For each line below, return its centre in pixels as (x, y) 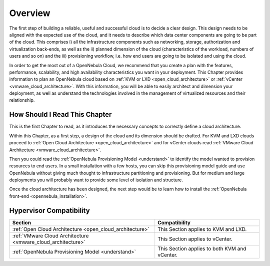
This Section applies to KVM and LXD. (202, 229)
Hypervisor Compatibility (49, 210)
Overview (30, 13)
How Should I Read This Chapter (60, 114)
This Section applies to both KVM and (202, 248)
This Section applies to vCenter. (195, 239)
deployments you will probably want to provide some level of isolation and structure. (96, 180)
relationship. (22, 100)
